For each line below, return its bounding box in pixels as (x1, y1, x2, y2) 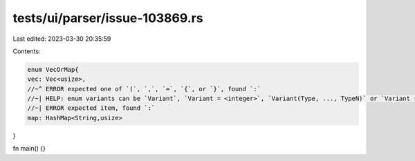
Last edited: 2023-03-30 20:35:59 (12, 35, 111, 43)
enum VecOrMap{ (27, 66, 79, 73)
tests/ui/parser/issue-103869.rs (12, 10, 203, 26)
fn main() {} (12, 144, 46, 153)
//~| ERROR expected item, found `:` (27, 104, 156, 112)
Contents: (12, 47, 41, 55)
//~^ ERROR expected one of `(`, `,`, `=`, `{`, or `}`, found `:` (27, 85, 261, 93)
